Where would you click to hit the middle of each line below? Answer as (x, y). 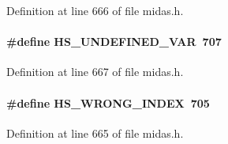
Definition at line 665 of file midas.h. (95, 133)
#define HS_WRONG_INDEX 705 (108, 102)
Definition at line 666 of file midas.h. (95, 10)
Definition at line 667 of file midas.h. (95, 72)
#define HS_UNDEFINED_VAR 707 (114, 42)
